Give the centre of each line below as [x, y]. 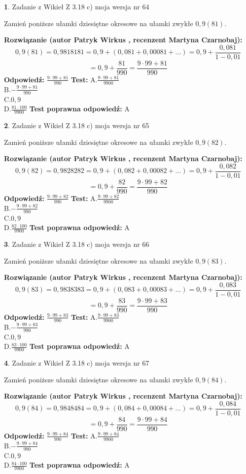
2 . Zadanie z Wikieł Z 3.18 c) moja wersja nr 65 [77, 125]
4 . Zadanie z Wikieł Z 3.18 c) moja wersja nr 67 [77, 362]
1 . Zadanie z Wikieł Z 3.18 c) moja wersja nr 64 [77, 6]
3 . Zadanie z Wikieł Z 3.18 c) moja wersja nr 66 [77, 244]
